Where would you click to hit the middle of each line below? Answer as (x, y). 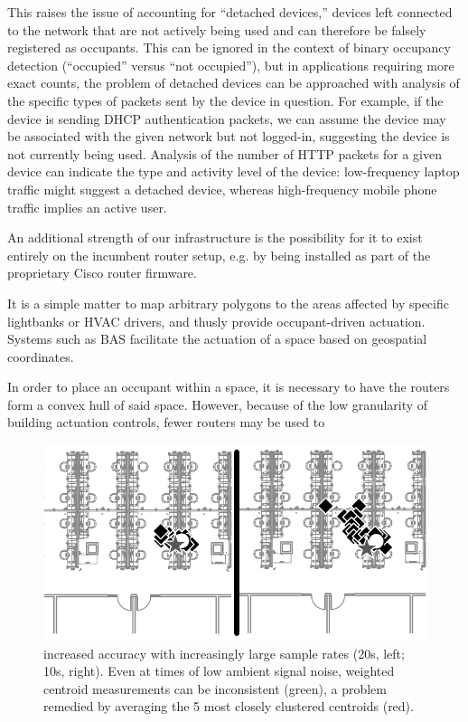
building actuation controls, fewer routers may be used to (166, 422)
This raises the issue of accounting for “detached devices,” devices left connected (230, 12)
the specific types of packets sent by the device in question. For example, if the (225, 100)
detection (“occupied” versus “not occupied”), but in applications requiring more (231, 65)
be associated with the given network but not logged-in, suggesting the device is (229, 136)
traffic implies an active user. (87, 207)
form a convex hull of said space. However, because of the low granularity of (218, 404)
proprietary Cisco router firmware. (102, 273)
